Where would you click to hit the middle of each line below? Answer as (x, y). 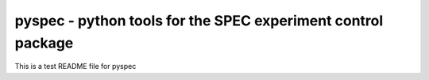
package (44, 43)
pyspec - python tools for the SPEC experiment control (199, 21)
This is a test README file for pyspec (75, 67)
